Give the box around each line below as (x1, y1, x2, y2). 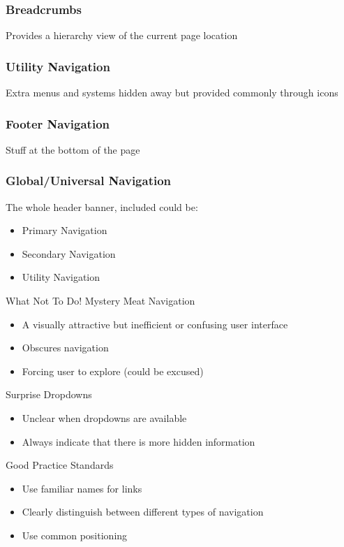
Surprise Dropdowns (6, 387, 92, 402)
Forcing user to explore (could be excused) (22, 363, 204, 378)
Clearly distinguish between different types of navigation (22, 504, 264, 519)
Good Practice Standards (6, 458, 114, 472)
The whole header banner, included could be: (6, 199, 198, 214)
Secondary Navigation (22, 246, 116, 261)
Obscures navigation (22, 340, 109, 355)
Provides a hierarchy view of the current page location (6, 28, 238, 43)
